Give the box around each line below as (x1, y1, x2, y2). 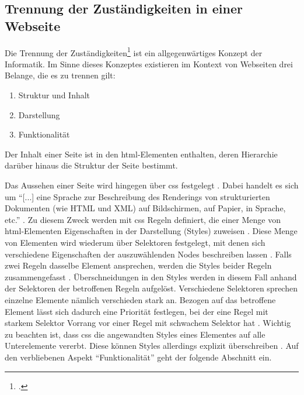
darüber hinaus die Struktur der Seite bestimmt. (5, 159, 178, 171)
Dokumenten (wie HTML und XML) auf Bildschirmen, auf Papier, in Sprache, (5, 202, 286, 214)
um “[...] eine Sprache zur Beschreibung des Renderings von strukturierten (5, 190, 270, 202)
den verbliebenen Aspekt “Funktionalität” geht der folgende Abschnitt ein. (5, 351, 272, 363)
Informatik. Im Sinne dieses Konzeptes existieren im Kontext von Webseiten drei (5, 57, 293, 70)
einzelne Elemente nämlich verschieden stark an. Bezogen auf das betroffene (5, 293, 276, 305)
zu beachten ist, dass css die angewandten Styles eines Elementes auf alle (5, 328, 265, 340)
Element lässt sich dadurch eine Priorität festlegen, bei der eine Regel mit (5, 305, 268, 317)
